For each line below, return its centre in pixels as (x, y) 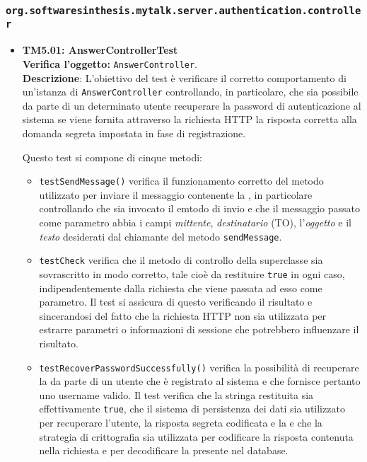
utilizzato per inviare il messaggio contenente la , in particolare (176, 194)
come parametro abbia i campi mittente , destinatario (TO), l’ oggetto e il (195, 222)
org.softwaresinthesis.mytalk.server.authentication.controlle (183, 10)
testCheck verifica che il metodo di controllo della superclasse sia (181, 260)
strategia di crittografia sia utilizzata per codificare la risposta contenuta (196, 436)
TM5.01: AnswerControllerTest (100, 50)
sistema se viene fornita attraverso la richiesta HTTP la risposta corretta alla (190, 119)
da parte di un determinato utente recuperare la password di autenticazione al (192, 105)
